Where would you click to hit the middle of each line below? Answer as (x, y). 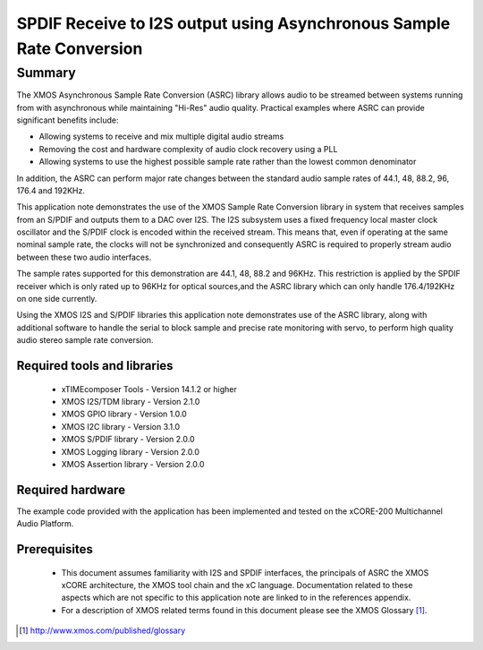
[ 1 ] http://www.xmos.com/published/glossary (102, 630)
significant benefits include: (68, 120)
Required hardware (71, 489)
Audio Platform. (45, 524)
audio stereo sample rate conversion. (85, 340)
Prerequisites (55, 549)
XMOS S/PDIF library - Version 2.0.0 (128, 440)
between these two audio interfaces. (84, 257)
